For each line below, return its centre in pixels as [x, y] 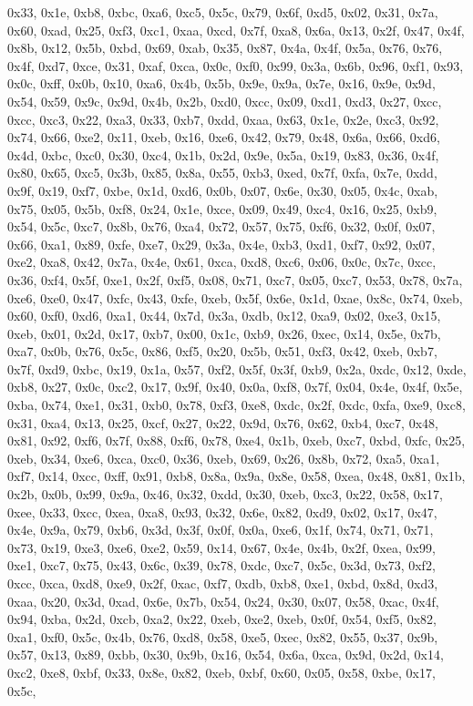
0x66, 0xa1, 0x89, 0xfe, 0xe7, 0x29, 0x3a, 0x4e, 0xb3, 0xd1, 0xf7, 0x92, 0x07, [221, 244]
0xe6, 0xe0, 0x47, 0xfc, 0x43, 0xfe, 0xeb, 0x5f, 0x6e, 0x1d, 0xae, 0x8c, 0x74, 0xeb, [235, 297]
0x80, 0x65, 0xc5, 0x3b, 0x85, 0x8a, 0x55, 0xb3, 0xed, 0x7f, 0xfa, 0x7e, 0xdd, [222, 173]
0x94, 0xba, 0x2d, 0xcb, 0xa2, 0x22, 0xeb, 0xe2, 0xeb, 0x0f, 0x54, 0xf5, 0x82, [222, 619]
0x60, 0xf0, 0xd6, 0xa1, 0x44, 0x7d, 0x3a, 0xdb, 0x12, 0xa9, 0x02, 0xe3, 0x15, [224, 316]
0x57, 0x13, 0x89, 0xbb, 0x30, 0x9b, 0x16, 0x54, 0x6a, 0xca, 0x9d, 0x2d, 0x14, [226, 655]
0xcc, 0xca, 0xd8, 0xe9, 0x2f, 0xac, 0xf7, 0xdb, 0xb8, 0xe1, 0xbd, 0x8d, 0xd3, [223, 583]
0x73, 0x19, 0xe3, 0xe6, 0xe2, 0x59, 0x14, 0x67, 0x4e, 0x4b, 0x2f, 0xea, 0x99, [221, 547]
